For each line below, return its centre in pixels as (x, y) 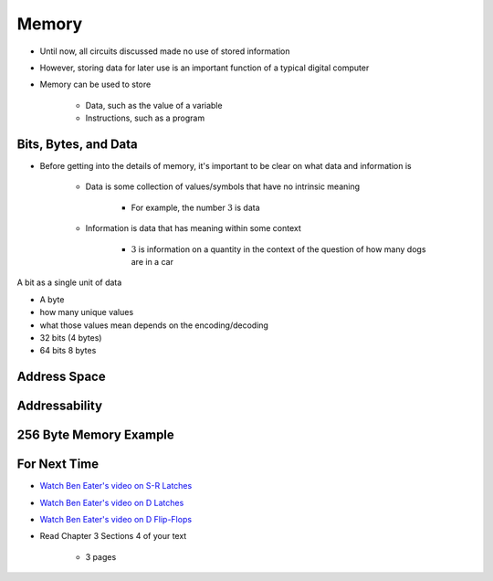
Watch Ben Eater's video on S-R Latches (116, 486)
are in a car (152, 261)
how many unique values (87, 312)
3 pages (101, 556)
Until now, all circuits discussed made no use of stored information (165, 51)
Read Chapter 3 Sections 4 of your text (113, 536)
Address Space (61, 377)
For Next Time (58, 465)
